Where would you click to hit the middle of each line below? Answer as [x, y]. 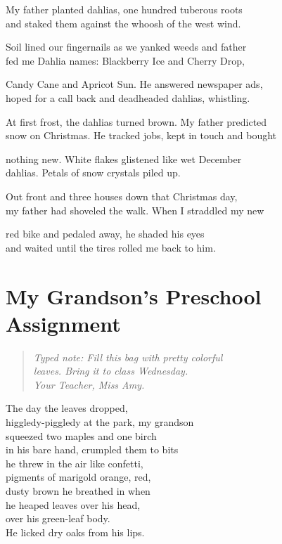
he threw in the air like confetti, [75, 463]
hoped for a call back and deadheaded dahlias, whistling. [128, 97]
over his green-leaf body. [58, 518]
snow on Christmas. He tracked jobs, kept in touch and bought [141, 135]
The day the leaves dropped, [67, 408]
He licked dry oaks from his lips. [75, 532]
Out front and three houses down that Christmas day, [122, 196]
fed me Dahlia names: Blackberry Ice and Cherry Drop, [125, 60]
